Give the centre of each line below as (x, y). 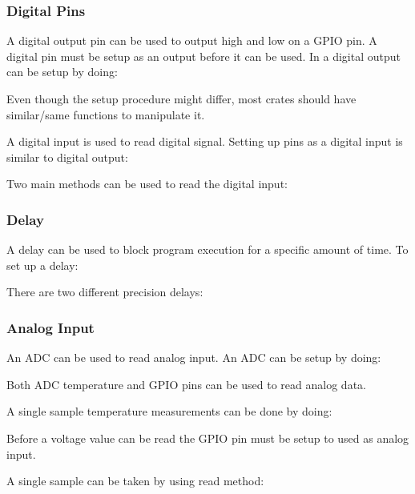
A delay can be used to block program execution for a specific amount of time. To (207, 249)
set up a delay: (42, 265)
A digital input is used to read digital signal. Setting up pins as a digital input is (205, 141)
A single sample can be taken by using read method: (135, 481)
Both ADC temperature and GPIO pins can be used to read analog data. (186, 384)
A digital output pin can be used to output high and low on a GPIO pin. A (192, 40)
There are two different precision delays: (105, 292)
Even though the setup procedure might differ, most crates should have (181, 98)
